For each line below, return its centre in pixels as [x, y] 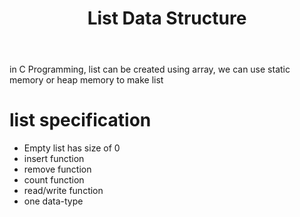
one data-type [53, 201]
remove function [57, 169]
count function [54, 180]
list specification [80, 120]
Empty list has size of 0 [72, 148]
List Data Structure [167, 18]
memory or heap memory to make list [86, 80]
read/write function [63, 191]
